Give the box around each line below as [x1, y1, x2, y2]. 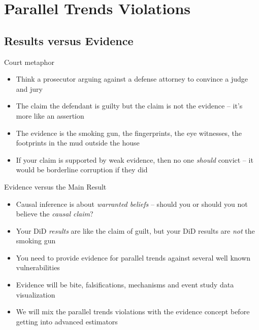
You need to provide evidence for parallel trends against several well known [16, 252, 251, 263]
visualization [16, 289, 55, 300]
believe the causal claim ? [16, 208, 93, 219]
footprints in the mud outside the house [16, 137, 140, 148]
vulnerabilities [16, 262, 60, 273]
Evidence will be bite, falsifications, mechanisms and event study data [16, 279, 234, 290]
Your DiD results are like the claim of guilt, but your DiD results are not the [16, 225, 255, 236]
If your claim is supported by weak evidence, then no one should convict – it [16, 154, 253, 165]
